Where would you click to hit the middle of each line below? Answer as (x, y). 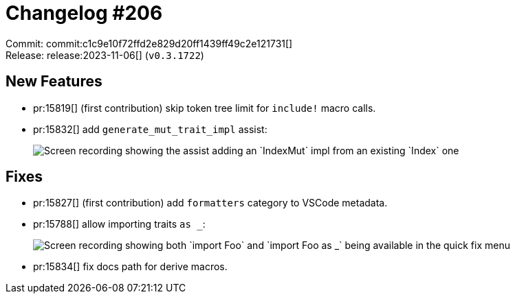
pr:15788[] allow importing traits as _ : (119, 224)
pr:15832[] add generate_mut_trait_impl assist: (150, 129)
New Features (54, 82)
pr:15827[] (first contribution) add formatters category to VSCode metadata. (210, 203)
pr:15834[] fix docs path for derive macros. (130, 267)
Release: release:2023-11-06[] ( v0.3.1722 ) (105, 55)
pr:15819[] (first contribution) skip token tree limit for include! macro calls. (205, 108)
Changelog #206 (84, 13)
